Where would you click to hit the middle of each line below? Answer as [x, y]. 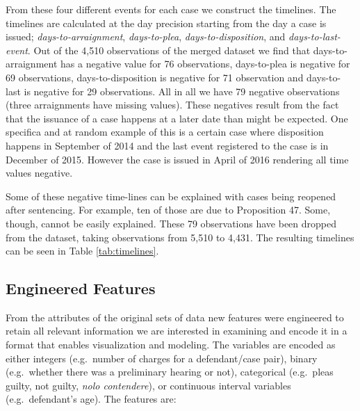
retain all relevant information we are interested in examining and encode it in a [177, 331]
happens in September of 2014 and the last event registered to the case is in [167, 145]
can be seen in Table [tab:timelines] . [82, 251]
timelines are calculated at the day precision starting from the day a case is [166, 23]
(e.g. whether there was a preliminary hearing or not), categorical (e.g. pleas [170, 372]
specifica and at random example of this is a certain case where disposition [165, 132]
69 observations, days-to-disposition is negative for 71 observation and [155, 77]
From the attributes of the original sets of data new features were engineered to [175, 317]
